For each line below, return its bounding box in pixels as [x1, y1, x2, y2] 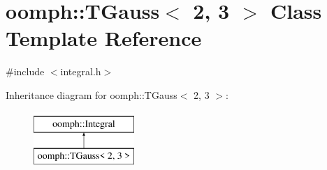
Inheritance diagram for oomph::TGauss [6, 87, 177, 102]
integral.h [60, 64, 101, 79]
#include [6, 64, 45, 79]
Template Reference [6, 24, 202, 52]
